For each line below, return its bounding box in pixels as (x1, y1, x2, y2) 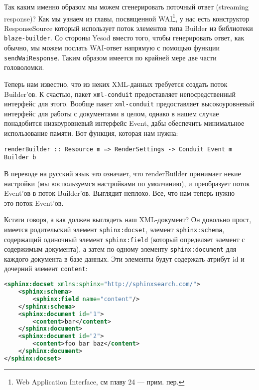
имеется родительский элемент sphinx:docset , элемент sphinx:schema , (4, 224, 225, 234)
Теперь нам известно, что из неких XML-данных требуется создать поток (4, 78, 228, 89)
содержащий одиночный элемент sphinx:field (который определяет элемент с (4, 234, 245, 244)
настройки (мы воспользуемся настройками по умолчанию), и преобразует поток (4, 178, 250, 188)
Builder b (4, 154, 36, 161)
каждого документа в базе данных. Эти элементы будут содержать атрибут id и (4, 253, 245, 264)
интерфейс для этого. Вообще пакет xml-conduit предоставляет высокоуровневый (4, 98, 255, 109)
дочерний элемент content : (4, 263, 88, 274)
